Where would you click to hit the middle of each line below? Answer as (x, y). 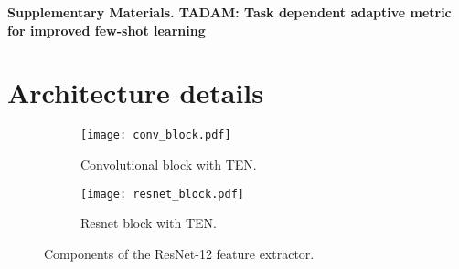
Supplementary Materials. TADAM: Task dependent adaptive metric (229, 12)
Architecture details (135, 93)
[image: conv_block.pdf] (156, 135)
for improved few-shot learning (107, 30)
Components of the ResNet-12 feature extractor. (179, 253)
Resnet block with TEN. (149, 223)
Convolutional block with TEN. (169, 164)
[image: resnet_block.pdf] (162, 194)
